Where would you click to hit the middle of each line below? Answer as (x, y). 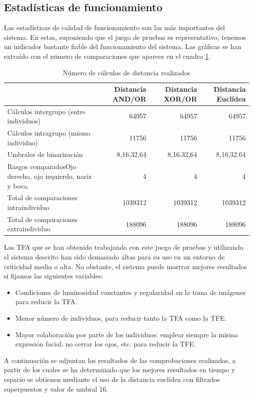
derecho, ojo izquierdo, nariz (49, 176)
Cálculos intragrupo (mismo (49, 133)
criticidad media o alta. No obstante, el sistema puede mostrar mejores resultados (126, 266)
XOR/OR (180, 98)
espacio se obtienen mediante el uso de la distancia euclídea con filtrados (112, 379)
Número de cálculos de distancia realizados (126, 72)
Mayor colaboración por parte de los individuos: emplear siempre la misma (127, 334)
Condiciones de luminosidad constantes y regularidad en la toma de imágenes (131, 292)
